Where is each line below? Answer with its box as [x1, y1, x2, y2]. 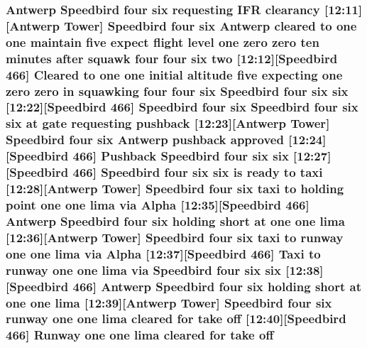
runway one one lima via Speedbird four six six [6, 261, 281, 278]
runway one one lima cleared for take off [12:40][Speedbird [6, 310, 346, 327]
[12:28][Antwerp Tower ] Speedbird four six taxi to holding [6, 180, 344, 197]
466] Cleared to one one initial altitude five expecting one [6, 65, 343, 83]
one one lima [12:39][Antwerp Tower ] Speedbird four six [6, 293, 332, 311]
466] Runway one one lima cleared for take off [6, 326, 274, 344]
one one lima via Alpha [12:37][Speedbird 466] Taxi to [6, 244, 321, 262]
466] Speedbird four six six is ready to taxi [72, 163, 323, 181]
